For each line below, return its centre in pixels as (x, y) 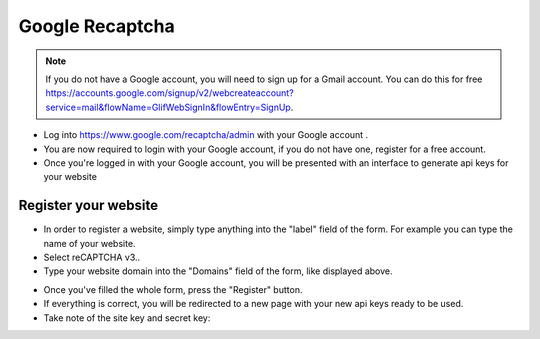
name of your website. (89, 243)
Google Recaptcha (96, 26)
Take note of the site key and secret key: (127, 317)
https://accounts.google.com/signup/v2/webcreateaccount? (169, 93)
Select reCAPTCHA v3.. (92, 257)
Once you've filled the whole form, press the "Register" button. (173, 289)
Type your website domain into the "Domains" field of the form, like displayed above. (218, 271)
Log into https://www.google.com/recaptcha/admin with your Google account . (206, 135)
